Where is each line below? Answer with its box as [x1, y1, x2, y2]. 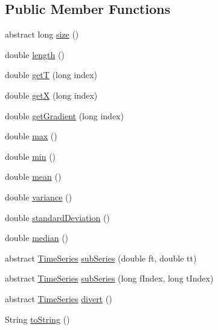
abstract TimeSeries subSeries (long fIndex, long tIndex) [5, 272, 214, 285]
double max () [5, 130, 57, 142]
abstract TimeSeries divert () [5, 292, 112, 305]
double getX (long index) [5, 88, 98, 101]
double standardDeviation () [5, 211, 110, 223]
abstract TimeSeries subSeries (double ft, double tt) [5, 251, 197, 264]
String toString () [5, 312, 70, 325]
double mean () [5, 170, 62, 183]
